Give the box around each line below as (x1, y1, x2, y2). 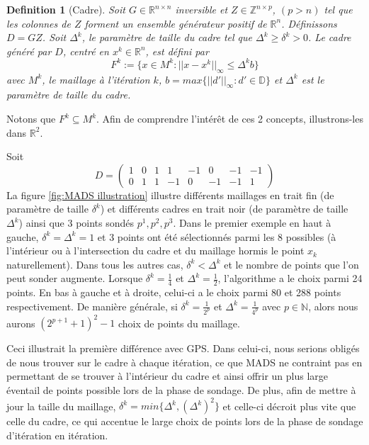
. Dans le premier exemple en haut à (173, 215, 331, 230)
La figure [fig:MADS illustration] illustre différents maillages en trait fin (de (6, 187, 334, 202)
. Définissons (281, 16, 337, 30)
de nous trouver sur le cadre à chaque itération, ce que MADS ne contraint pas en (6, 354, 363, 369)
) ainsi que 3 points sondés (18, 215, 135, 230)
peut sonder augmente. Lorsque (6, 271, 143, 286)
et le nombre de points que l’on (224, 257, 359, 271)
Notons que (6, 111, 56, 126)
